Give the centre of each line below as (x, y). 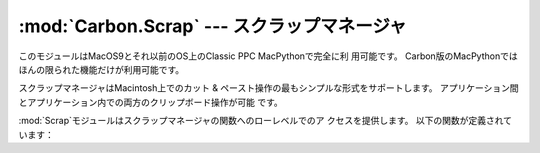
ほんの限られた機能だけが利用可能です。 (101, 69)
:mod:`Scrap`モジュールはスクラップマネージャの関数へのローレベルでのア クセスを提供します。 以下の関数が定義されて (265, 121)
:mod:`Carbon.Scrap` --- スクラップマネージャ (212, 26)
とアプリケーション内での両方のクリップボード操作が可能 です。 (151, 102)
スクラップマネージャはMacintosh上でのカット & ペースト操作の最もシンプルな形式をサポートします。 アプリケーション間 (268, 88)
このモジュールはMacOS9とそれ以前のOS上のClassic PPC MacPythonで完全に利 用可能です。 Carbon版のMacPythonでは (268, 56)
